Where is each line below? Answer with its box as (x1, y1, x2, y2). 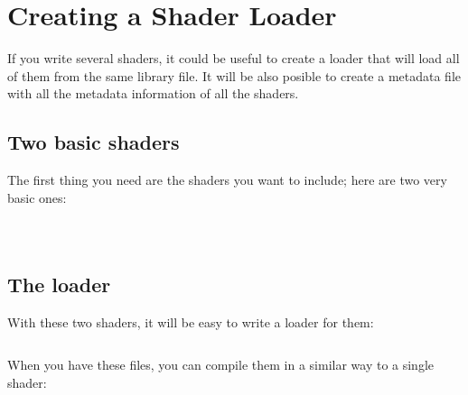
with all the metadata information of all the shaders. (7, 84, 299, 103)
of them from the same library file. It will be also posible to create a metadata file (7, 66, 462, 85)
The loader (7, 270, 111, 298)
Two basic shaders (7, 128, 180, 156)
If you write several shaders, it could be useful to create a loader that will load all (7, 49, 460, 68)
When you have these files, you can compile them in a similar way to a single (7, 355, 435, 374)
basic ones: (7, 188, 67, 207)
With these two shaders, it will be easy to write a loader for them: (7, 312, 374, 331)
